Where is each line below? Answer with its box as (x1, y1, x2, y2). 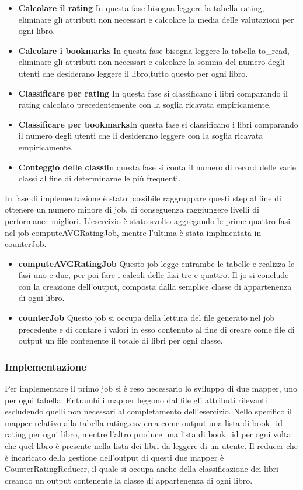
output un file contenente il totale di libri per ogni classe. (18, 334, 223, 347)
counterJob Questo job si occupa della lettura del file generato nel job (18, 311, 274, 324)
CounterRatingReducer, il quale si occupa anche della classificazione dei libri (5, 462, 278, 475)
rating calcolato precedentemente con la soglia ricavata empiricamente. (18, 98, 271, 111)
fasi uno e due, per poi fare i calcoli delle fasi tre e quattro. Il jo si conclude (18, 269, 289, 281)
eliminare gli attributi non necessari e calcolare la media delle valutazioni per (18, 13, 294, 25)
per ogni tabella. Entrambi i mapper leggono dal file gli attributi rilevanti (5, 393, 267, 406)
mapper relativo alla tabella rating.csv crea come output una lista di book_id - (5, 416, 288, 429)
